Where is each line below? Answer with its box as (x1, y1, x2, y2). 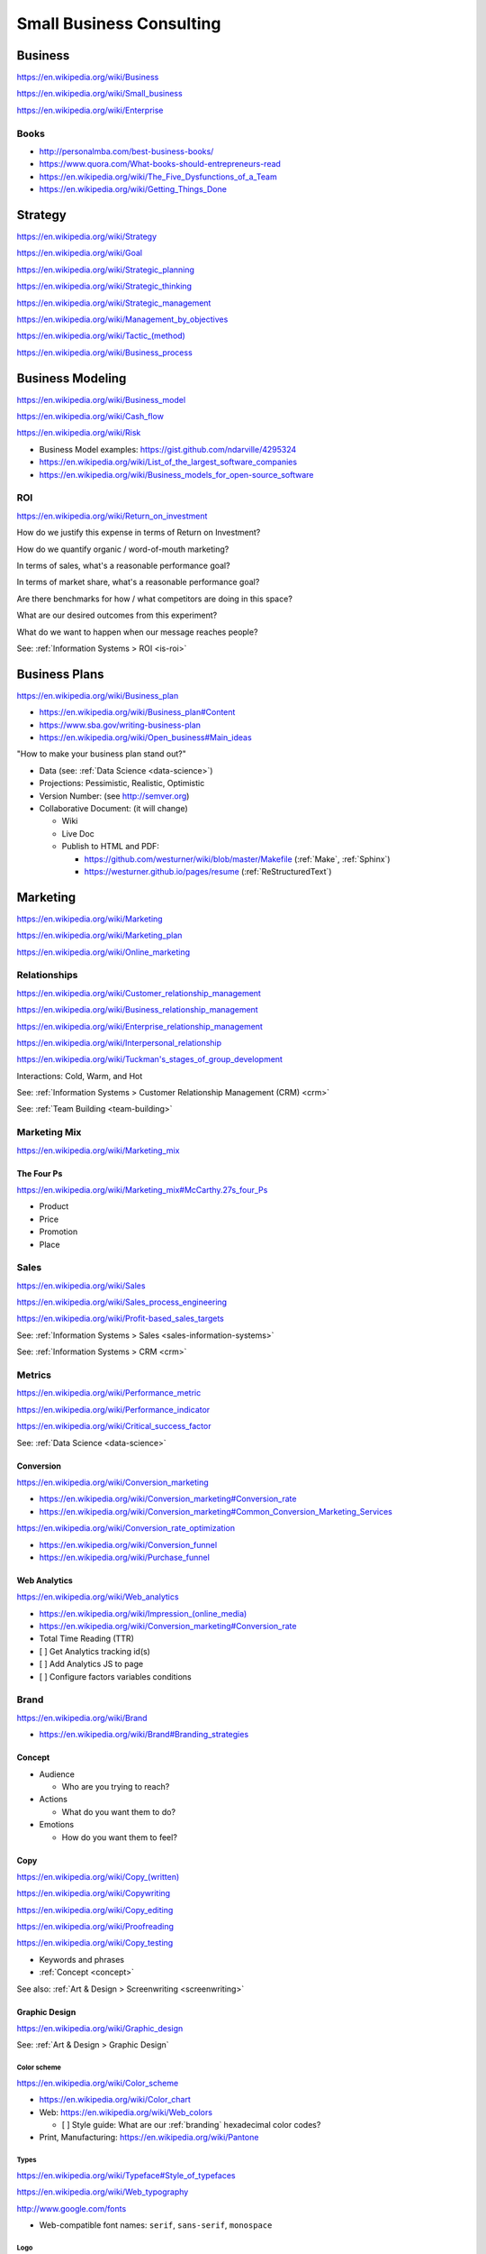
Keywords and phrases (39, 1954, 125, 1965)
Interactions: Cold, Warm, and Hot (16, 1070, 143, 1081)
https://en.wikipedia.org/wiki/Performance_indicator (16, 1404, 211, 1415)
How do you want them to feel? (61, 1831, 177, 1843)
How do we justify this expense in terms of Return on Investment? (16, 527, 261, 538)
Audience (39, 1768, 76, 1780)
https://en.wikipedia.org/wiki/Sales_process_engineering (16, 1297, 228, 1307)
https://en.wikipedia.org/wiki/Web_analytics (16, 1591, 179, 1602)
